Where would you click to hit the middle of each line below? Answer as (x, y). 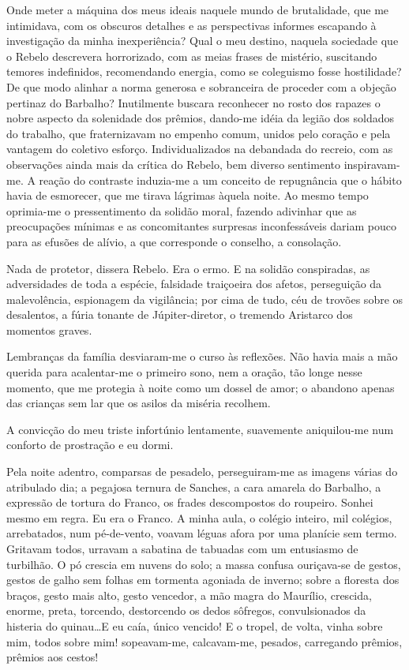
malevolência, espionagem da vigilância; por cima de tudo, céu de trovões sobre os (205, 299)
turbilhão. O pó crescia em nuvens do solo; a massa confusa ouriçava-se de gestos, (204, 564)
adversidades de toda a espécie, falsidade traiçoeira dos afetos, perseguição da (194, 284)
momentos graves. (49, 329)
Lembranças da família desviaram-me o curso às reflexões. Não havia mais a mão (202, 356)
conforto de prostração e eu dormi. (90, 445)
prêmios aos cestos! (53, 657)
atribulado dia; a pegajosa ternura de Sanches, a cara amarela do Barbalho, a (194, 487)
